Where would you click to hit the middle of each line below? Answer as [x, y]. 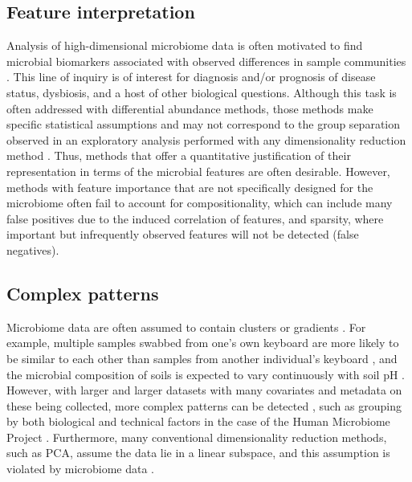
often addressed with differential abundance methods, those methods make [190, 108]
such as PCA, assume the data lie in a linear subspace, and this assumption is [198, 453]
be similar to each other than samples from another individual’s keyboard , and [202, 358]
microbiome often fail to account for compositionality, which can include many [200, 203]
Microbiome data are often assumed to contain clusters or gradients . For [186, 327]
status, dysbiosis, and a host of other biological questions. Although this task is [202, 92]
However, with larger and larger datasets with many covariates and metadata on [204, 390]
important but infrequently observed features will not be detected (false [183, 234]
